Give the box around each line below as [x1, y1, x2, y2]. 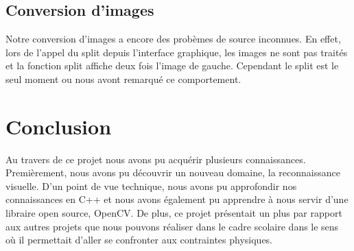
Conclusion [5, 112, 112, 140]
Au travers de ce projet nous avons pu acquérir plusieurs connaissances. [5, 152, 306, 166]
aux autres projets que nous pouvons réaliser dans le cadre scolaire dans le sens [5, 219, 339, 233]
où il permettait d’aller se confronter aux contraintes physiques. [5, 232, 273, 247]
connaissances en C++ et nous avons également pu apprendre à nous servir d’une [5, 192, 349, 206]
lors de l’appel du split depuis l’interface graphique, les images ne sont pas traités [5, 45, 348, 59]
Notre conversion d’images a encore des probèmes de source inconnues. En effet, [5, 32, 341, 46]
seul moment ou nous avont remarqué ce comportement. [5, 71, 241, 86]
